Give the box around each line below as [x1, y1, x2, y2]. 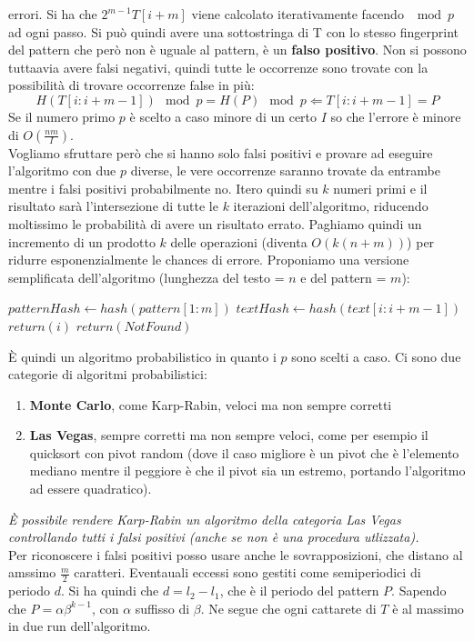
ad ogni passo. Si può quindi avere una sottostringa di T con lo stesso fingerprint [8, 22, 459, 41]
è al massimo [392, 598, 464, 617]
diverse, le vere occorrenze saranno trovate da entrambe [130, 161, 440, 180]
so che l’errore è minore [330, 106, 461, 125]
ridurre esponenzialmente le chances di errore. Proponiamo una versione [8, 250, 409, 269]
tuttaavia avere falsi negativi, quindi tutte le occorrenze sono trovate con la [8, 57, 429, 76]
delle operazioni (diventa [170, 232, 308, 251]
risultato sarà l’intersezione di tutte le [8, 196, 218, 215]
